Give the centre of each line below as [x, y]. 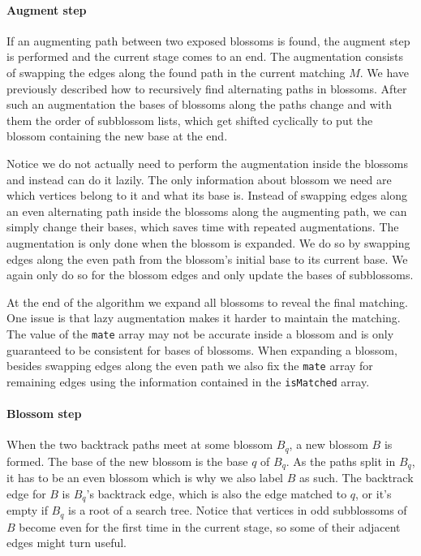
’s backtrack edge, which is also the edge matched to [217, 493]
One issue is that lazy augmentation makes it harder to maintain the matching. [204, 318]
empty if [27, 510]
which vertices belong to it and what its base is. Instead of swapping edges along [207, 195]
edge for [26, 493]
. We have [384, 72]
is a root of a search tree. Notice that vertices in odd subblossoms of [238, 510]
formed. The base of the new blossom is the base [127, 461]
